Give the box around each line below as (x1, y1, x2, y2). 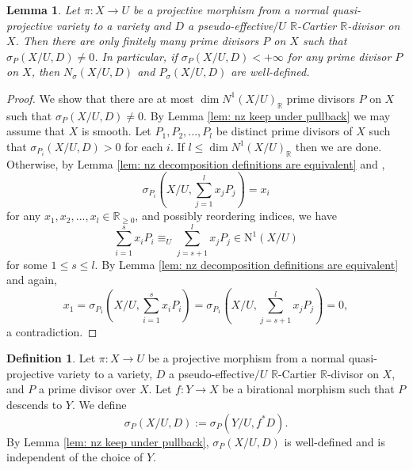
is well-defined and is (284, 433, 385, 449)
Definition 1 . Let (6, 350, 96, 366)
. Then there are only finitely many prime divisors (15, 32, 259, 49)
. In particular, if (94, 47, 178, 64)
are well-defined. (231, 63, 310, 80)
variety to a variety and (55, 17, 171, 33)
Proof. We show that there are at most (6, 89, 194, 106)
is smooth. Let (81, 123, 151, 139)
